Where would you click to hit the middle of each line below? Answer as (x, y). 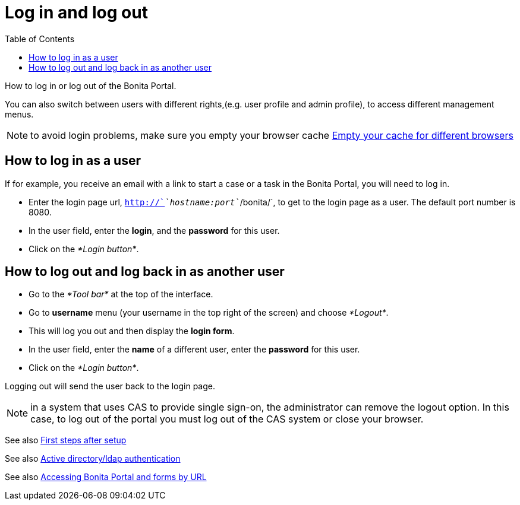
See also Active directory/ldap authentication (93, 459)
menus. (19, 114)
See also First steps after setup (66, 440)
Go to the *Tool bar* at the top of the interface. (121, 294)
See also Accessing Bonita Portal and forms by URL (106, 477)
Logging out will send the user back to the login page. (110, 386)
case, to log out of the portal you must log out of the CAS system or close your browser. (227, 419)
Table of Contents (40, 39)
